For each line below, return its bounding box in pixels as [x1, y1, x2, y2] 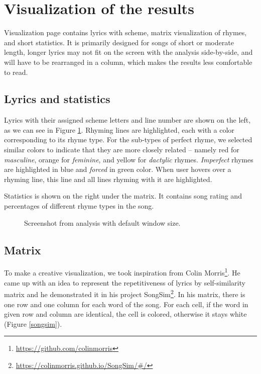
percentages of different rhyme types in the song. [4, 201, 154, 211]
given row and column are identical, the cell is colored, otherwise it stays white [4, 309, 247, 319]
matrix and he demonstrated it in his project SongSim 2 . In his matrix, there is [4, 288, 245, 299]
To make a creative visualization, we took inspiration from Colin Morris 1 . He [4, 266, 240, 278]
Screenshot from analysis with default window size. [24, 217, 181, 228]
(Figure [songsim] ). [4, 318, 62, 329]
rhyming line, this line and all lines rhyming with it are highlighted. [4, 173, 212, 184]
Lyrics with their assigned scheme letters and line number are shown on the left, [4, 115, 251, 125]
